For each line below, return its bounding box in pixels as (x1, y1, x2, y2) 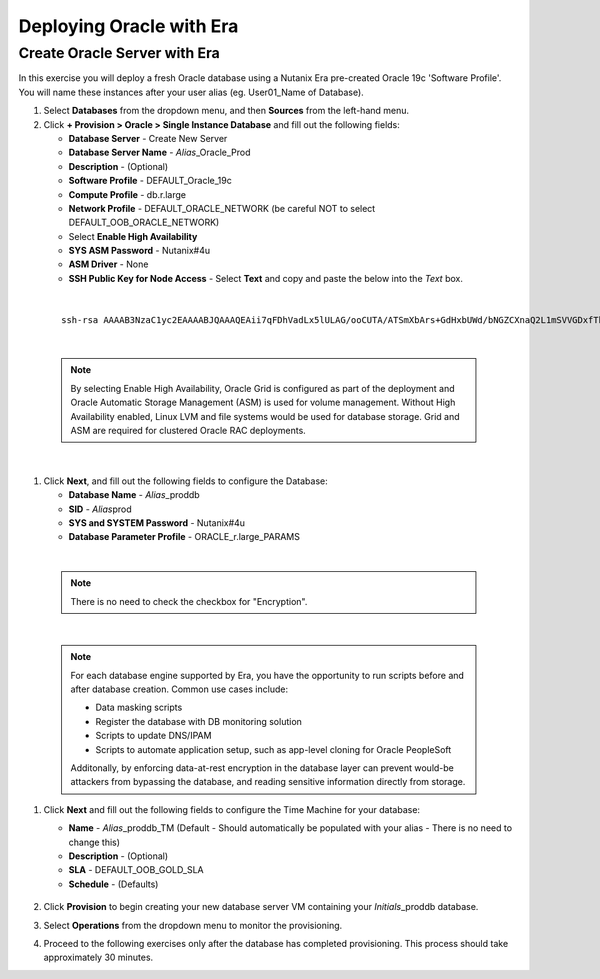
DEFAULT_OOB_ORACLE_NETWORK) (68, 216, 220, 229)
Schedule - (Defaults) (68, 878, 159, 890)
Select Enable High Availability (68, 230, 198, 242)
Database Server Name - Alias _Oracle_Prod (68, 146, 251, 159)
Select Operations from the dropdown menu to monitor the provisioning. (43, 919, 343, 931)
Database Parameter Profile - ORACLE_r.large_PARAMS (68, 531, 300, 543)
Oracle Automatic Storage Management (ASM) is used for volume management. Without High (70, 396, 456, 409)
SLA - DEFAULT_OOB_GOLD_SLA (68, 864, 204, 876)
